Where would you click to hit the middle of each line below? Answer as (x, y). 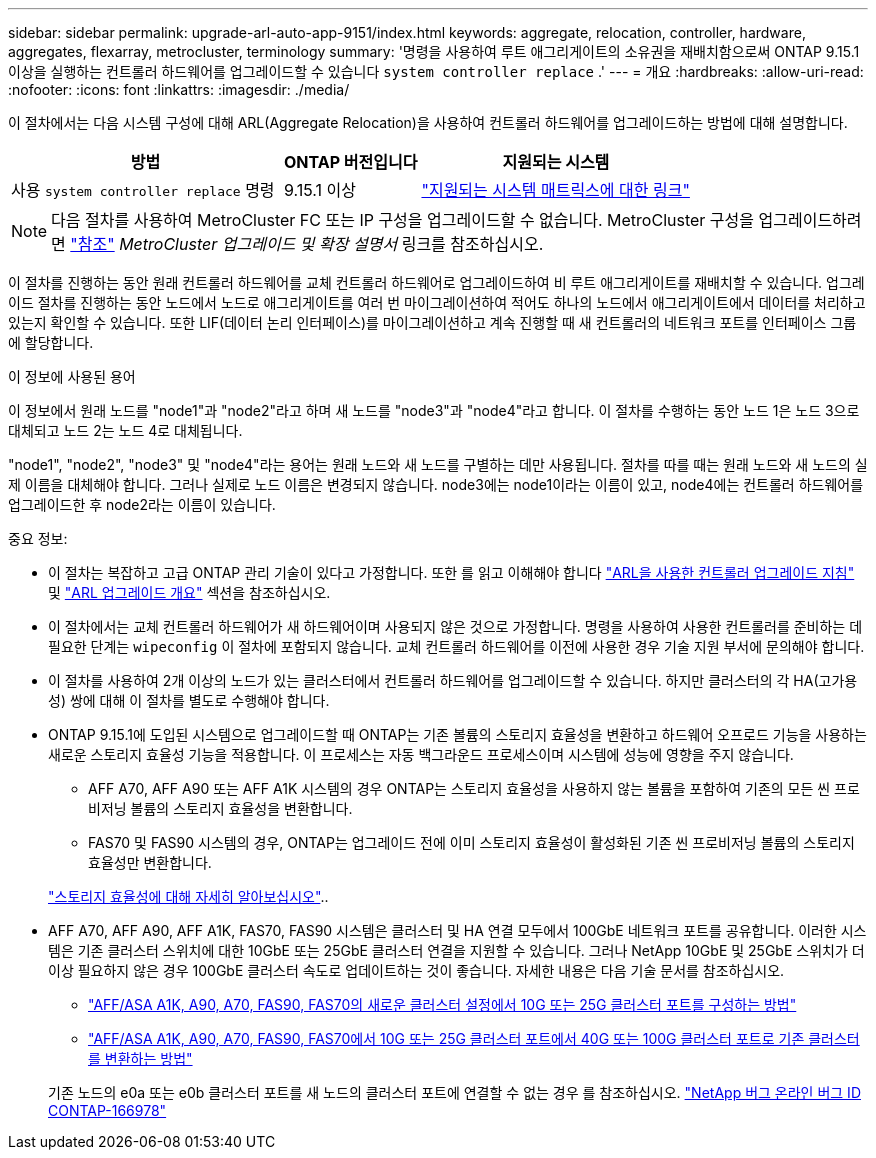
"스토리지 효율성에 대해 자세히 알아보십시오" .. (188, 896)
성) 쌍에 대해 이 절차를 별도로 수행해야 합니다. (189, 700)
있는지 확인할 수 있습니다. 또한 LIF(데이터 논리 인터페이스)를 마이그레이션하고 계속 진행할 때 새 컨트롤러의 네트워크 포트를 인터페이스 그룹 (432, 322)
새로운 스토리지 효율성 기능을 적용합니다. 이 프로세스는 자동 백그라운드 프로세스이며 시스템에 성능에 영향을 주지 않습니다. (421, 754)
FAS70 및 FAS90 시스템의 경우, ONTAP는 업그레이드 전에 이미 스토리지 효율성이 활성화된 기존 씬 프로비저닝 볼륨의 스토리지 (471, 842)
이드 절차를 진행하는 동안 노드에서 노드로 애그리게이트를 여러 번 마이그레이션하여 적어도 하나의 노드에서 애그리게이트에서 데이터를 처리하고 (437, 302)
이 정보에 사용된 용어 (72, 376)
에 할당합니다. (51, 342)
